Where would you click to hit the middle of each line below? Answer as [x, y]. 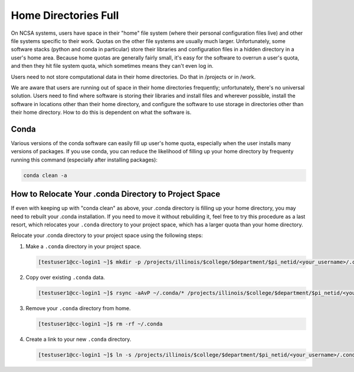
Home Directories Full [65, 15]
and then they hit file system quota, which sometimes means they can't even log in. [112, 66]
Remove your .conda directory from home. [78, 308]
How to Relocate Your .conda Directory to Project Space [116, 194]
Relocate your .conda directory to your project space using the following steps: [107, 235]
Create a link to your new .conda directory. [78, 339]
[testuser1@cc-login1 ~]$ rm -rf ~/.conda [100, 324]
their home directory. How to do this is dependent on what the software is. [101, 113]
